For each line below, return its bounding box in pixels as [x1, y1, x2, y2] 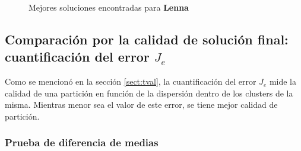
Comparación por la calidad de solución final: [5, 30, 289, 48]
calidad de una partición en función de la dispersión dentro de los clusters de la [5, 86, 293, 99]
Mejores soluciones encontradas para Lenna [28, 1, 189, 13]
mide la [269, 75, 297, 88]
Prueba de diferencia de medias [5, 135, 159, 150]
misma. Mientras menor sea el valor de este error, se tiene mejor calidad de [5, 98, 278, 111]
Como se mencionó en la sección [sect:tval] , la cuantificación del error [5, 75, 256, 88]
